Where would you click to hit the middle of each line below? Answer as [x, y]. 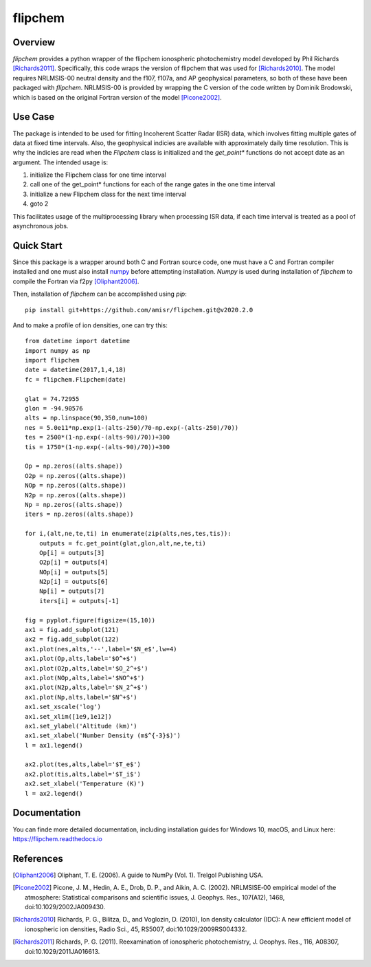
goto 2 [39, 204]
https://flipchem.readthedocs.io [57, 838]
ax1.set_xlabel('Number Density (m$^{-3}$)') [103, 736]
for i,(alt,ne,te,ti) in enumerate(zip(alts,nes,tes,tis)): [128, 534]
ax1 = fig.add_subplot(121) [72, 630]
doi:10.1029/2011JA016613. [63, 951]
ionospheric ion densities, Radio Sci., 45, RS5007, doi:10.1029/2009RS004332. [136, 929]
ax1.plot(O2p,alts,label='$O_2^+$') [87, 668]
